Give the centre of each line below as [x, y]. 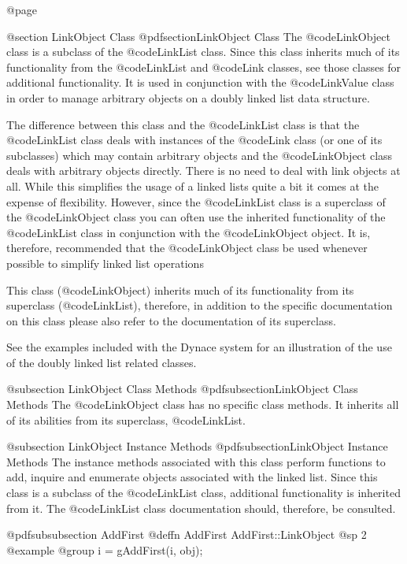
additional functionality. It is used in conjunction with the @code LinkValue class [200, 82]
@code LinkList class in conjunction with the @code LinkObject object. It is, [189, 232]
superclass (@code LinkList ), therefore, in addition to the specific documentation [200, 305]
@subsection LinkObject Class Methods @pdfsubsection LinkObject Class [182, 389]
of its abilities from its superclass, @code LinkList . [126, 419]
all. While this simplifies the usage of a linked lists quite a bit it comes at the [193, 186]
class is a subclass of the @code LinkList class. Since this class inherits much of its [203, 52]
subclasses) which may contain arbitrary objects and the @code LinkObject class [200, 155]
